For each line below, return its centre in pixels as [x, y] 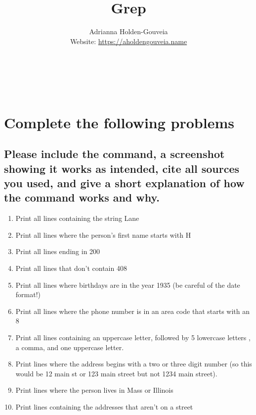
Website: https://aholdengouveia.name [128, 41]
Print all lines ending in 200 [58, 251]
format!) [28, 294]
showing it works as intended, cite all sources [122, 168]
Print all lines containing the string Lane [77, 218]
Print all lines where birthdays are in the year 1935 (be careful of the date [128, 285]
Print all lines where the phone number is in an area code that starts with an [132, 311]
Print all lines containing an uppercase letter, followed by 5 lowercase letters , [133, 337]
